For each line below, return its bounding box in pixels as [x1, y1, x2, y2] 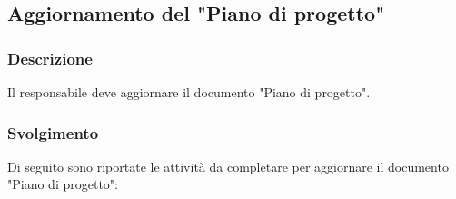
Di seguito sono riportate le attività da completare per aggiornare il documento [7, 156, 449, 175]
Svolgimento [7, 121, 99, 144]
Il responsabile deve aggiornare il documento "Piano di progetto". [7, 83, 371, 101]
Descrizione [7, 46, 93, 69]
